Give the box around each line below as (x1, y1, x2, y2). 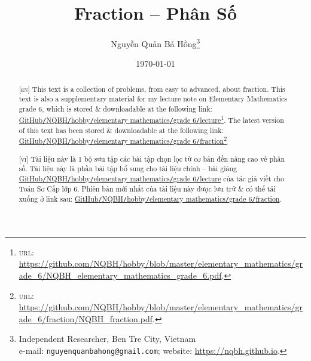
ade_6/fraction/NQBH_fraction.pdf (19, 312, 153, 325)
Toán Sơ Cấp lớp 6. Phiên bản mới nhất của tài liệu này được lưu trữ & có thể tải (19, 183, 276, 193)
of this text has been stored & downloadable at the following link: (19, 125, 224, 135)
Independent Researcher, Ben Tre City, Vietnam (19, 332, 196, 345)
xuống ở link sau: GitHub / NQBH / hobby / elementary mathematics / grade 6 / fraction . (19, 193, 282, 203)
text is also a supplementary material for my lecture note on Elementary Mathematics (19, 94, 287, 104)
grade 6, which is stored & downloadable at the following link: (19, 104, 212, 114)
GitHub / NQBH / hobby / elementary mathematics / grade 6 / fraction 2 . (19, 134, 229, 146)
